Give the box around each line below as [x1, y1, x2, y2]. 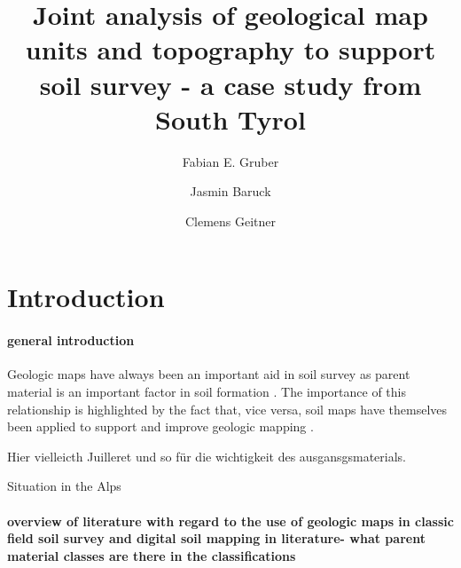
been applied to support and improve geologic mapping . [7, 417, 314, 436]
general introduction [7, 331, 135, 350]
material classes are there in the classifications [7, 546, 296, 564]
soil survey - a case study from [39, 66, 422, 102]
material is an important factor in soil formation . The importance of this [7, 383, 407, 401]
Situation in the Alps [7, 477, 121, 495]
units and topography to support [25, 31, 436, 67]
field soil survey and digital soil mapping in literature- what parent [7, 529, 426, 548]
